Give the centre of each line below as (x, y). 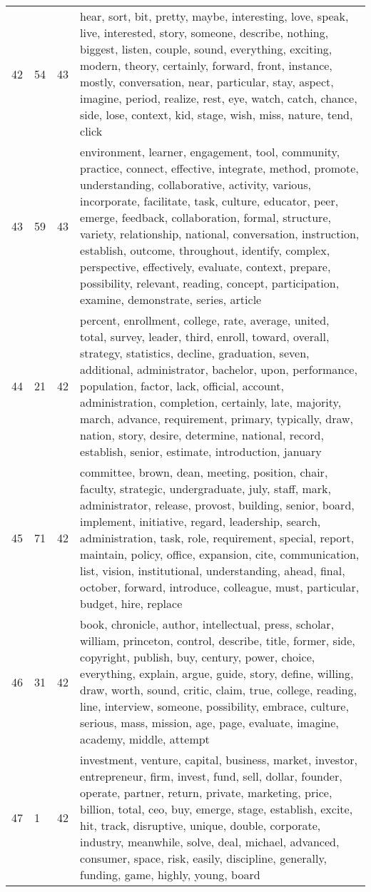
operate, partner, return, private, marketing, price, (206, 792)
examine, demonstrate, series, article (171, 299)
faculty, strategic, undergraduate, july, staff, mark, (206, 488)
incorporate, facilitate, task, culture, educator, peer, (209, 201)
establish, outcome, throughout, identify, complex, (205, 250)
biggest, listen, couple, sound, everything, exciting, (206, 49)
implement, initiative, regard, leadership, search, (200, 521)
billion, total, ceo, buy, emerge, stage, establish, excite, (217, 809)
